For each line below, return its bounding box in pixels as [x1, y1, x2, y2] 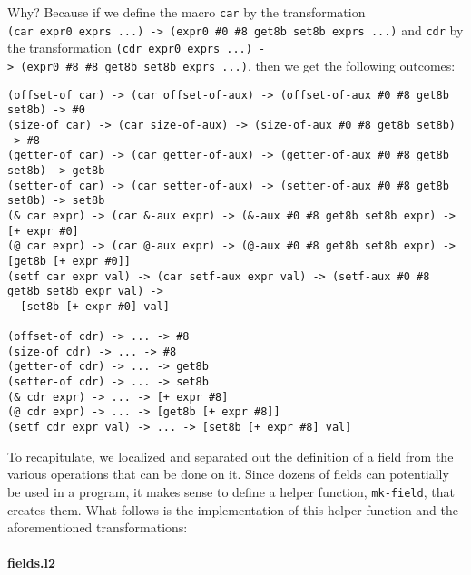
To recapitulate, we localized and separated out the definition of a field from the [7, 446, 454, 465]
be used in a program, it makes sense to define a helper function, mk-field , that [7, 482, 455, 501]
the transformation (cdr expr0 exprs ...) [7, 38, 252, 57]
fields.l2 [7, 553, 56, 572]
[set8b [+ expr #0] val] [20, 299, 170, 313]
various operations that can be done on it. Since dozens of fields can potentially [7, 464, 449, 483]
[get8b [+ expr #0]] [7, 254, 132, 268]
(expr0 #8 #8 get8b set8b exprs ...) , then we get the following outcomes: [20, 55, 456, 74]
